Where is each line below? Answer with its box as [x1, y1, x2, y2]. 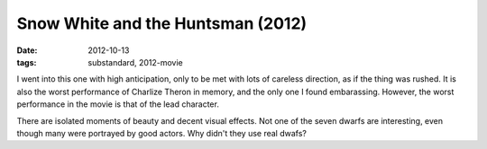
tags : [16, 57, 37, 67]
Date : [16, 45, 38, 56]
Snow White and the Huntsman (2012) [16, 13, 308, 33]
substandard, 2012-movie [87, 57, 184, 67]
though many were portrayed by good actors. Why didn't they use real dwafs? [16, 127, 307, 138]
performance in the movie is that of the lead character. [16, 99, 220, 110]
